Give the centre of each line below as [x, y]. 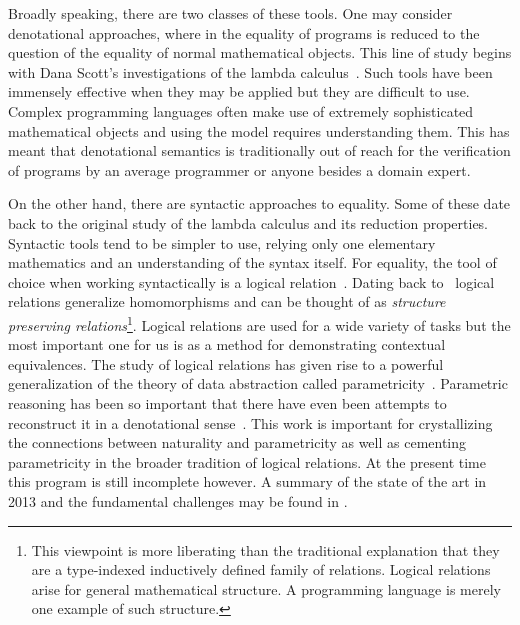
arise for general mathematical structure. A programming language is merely [266, 588]
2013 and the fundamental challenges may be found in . [178, 500]
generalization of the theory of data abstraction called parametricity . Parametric [258, 383]
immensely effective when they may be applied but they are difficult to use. [239, 91]
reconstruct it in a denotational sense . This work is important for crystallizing [250, 422]
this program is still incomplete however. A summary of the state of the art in [247, 481]
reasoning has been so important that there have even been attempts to [227, 402]
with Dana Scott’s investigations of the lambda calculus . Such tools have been [250, 71]
